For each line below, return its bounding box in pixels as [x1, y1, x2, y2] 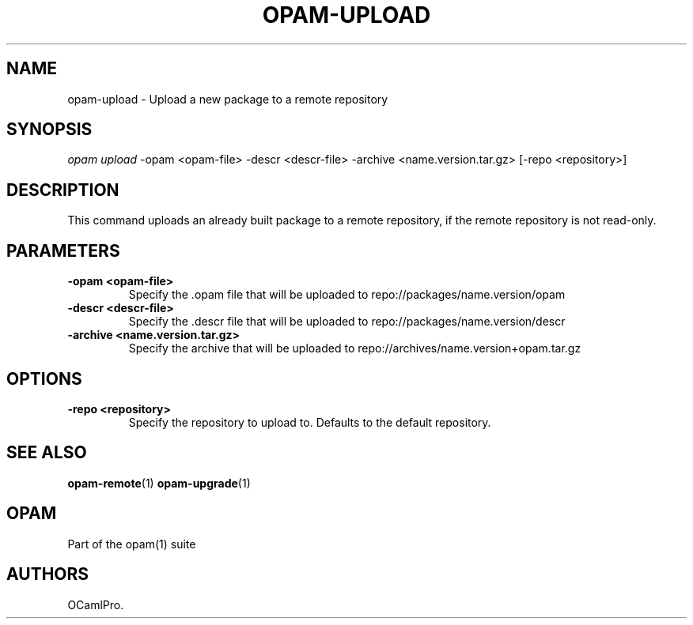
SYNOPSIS [6, 119, 93, 140]
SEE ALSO [6, 442, 87, 463]
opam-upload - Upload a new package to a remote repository [67, 92, 388, 106]
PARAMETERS [6, 240, 120, 261]
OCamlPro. [67, 597, 124, 612]
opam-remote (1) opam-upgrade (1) [67, 476, 251, 490]
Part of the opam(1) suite [67, 537, 196, 551]
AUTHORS [6, 564, 89, 585]
